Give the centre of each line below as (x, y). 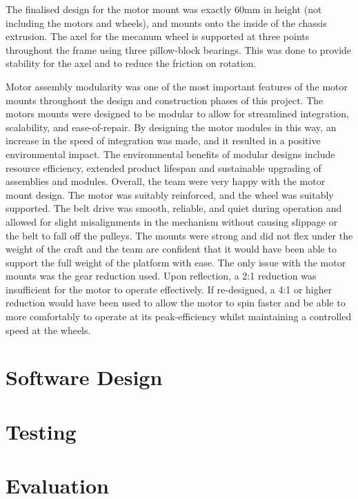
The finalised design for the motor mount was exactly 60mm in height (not (164, 9)
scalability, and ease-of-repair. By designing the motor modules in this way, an (171, 127)
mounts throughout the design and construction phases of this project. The (165, 100)
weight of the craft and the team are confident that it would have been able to (171, 249)
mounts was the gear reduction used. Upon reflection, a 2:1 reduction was (161, 276)
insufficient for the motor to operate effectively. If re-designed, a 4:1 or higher (169, 289)
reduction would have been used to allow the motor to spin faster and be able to (176, 303)
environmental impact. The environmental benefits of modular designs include (170, 154)
